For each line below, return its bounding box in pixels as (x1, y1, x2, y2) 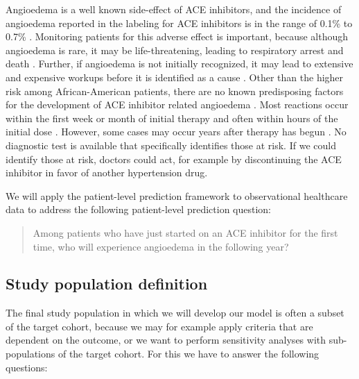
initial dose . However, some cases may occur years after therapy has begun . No (6, 124, 347, 139)
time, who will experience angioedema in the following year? (33, 239, 289, 253)
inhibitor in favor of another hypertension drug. (6, 165, 208, 180)
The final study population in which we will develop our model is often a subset (6, 305, 344, 320)
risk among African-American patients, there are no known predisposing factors (6, 83, 344, 98)
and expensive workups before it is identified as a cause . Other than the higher (6, 69, 344, 84)
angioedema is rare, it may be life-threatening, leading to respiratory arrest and (6, 42, 344, 57)
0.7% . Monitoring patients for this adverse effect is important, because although (6, 29, 349, 44)
